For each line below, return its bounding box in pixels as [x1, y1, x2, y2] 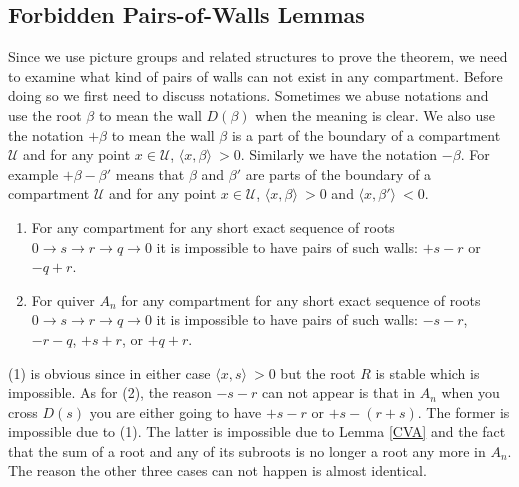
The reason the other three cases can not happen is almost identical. [8, 460, 427, 481]
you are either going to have [89, 401, 262, 422]
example [8, 163, 59, 184]
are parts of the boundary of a [245, 163, 432, 184]
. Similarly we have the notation [240, 144, 438, 165]
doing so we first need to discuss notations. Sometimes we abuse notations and [8, 85, 489, 106]
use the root [8, 104, 82, 125]
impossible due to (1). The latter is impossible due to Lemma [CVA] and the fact [8, 421, 506, 442]
